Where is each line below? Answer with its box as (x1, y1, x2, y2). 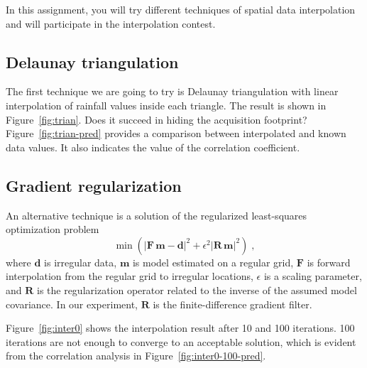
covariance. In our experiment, (6, 296, 138, 311)
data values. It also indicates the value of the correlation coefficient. (6, 139, 300, 154)
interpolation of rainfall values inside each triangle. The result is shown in (6, 97, 327, 112)
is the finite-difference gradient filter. (153, 296, 312, 311)
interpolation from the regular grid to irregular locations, (6, 269, 253, 283)
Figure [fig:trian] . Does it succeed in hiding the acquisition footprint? (6, 112, 307, 126)
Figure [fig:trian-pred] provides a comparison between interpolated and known (6, 126, 346, 141)
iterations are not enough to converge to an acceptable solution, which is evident (6, 334, 356, 349)
